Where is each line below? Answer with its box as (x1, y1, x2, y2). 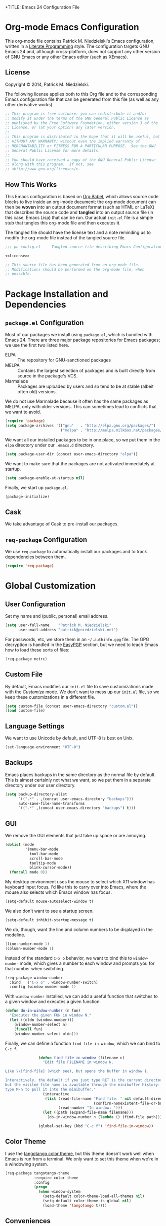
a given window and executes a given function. (5, 999, 101, 1005)
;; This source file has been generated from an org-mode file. (5, 262, 140, 267)
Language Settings (5, 722, 65, 730)
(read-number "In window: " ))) (58, 1105, 123, 1110)
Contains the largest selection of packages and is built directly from (17, 367, 156, 374)
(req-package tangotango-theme (5, 1170, 70, 1176)
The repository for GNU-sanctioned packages (17, 357, 111, 363)
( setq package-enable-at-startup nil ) (5, 475, 85, 481)
